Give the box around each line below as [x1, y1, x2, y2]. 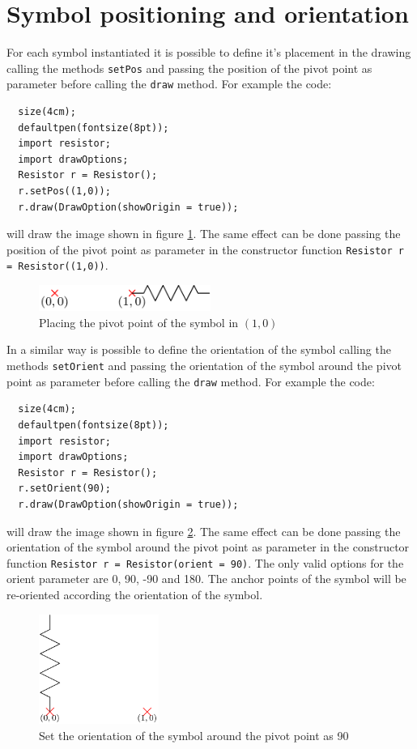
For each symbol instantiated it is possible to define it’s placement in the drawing [6, 44, 411, 61]
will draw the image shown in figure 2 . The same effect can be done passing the [6, 522, 401, 539]
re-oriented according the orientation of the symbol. [6, 585, 263, 602]
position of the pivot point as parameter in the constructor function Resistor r [6, 240, 404, 257]
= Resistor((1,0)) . [6, 257, 109, 274]
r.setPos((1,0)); [18, 185, 111, 197]
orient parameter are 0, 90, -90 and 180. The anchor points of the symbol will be [6, 570, 406, 587]
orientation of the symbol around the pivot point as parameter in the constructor [6, 538, 410, 555]
